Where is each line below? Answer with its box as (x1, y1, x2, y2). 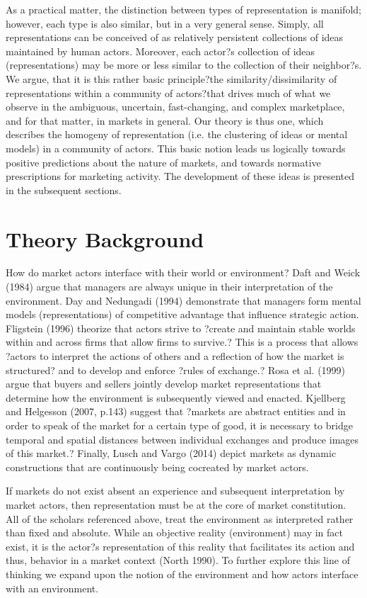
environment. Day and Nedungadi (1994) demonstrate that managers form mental (6, 293, 361, 308)
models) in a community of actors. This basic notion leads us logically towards (6, 140, 346, 155)
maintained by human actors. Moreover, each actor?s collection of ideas (6, 43, 315, 58)
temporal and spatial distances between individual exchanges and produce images (6, 431, 359, 446)
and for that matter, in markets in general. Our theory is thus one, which (6, 113, 324, 128)
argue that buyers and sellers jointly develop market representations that (6, 376, 322, 391)
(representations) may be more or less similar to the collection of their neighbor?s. (6, 57, 362, 72)
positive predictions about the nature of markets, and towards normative (6, 154, 321, 169)
